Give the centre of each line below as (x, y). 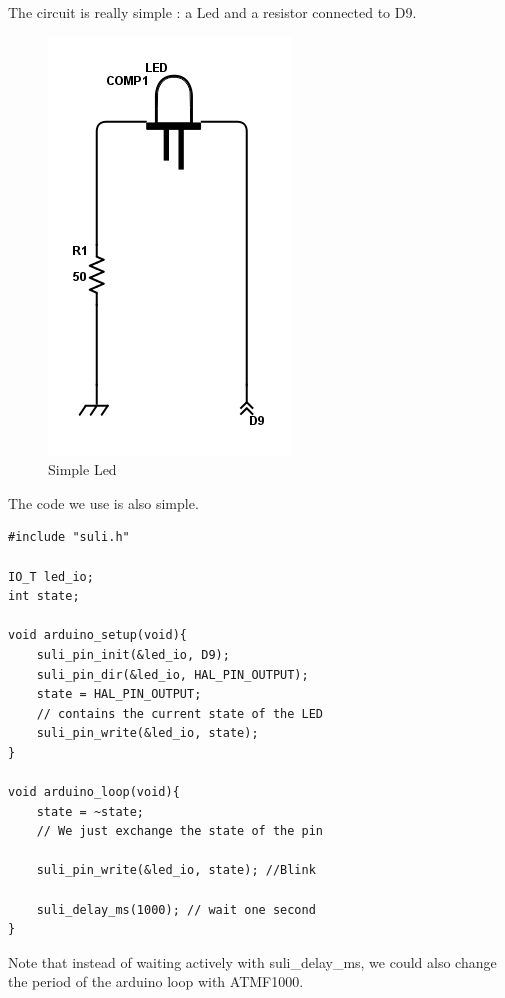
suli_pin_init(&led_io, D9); (133, 654)
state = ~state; (90, 811)
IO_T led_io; (51, 576)
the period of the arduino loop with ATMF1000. (156, 981)
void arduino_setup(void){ (97, 635)
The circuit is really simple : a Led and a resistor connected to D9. (212, 12)
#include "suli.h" (69, 537)
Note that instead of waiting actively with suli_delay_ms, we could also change (252, 961)
